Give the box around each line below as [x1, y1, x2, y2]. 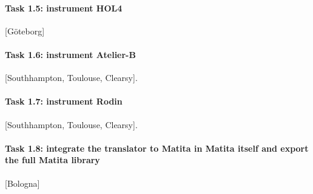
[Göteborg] [5, 24, 45, 37]
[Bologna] [5, 176, 40, 189]
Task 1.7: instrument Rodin [5, 95, 123, 108]
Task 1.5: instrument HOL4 [5, 1, 123, 14]
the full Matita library [5, 154, 100, 166]
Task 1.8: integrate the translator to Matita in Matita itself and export [5, 141, 309, 154]
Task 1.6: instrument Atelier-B [5, 48, 136, 60]
